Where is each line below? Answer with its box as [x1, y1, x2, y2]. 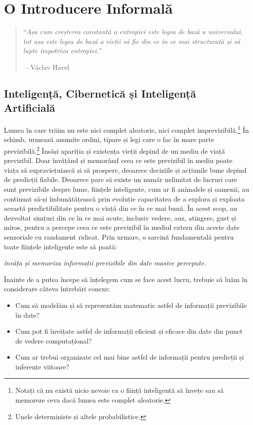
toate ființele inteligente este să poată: [4, 241, 117, 251]
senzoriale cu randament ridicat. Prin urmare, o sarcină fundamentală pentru [4, 231, 234, 242]
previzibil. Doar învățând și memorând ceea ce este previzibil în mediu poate [4, 155, 233, 165]
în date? [15, 309, 40, 320]
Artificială [4, 100, 55, 115]
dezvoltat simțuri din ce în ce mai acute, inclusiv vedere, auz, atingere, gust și [4, 212, 236, 223]
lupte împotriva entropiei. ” [23, 45, 102, 56]
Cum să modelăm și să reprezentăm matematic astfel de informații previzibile [15, 300, 247, 310]
